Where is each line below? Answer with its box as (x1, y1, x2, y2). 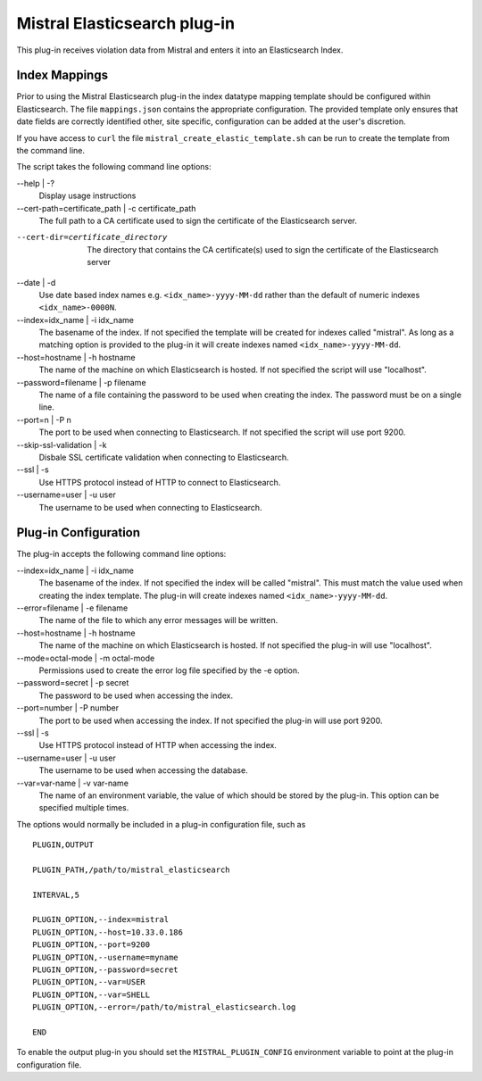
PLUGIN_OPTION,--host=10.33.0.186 (32, 927, 183, 937)
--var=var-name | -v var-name (16, 777, 129, 788)
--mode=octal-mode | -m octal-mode (16, 653, 155, 663)
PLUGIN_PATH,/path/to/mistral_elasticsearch (32, 864, 231, 875)
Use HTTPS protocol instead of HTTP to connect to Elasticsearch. (38, 477, 281, 487)
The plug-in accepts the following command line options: (16, 549, 227, 560)
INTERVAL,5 (32, 889, 80, 900)
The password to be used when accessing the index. (38, 690, 234, 701)
